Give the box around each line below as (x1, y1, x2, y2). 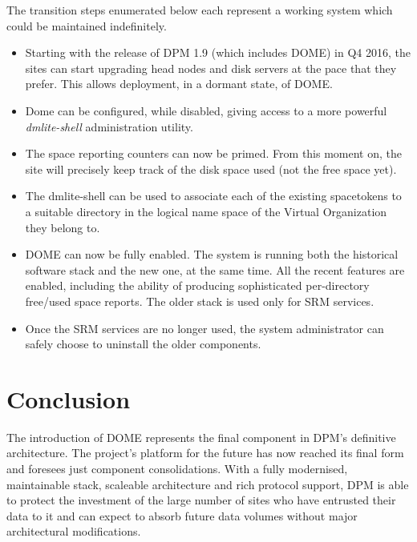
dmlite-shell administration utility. (25, 118, 193, 134)
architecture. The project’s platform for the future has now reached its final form (6, 444, 404, 461)
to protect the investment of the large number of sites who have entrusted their (6, 492, 396, 508)
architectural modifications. (6, 523, 141, 540)
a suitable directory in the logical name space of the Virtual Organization (25, 203, 387, 219)
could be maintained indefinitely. (6, 17, 167, 34)
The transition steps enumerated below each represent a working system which (6, 2, 393, 18)
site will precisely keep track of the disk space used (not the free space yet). (25, 160, 397, 177)
